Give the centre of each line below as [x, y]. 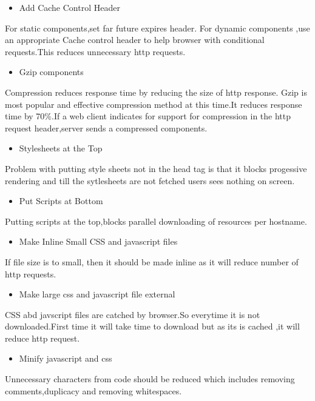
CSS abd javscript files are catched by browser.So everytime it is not [133, 314]
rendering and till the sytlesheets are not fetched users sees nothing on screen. [150, 180]
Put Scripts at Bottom [61, 201]
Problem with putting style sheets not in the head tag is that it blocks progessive [156, 168]
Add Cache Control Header [69, 7]
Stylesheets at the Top [61, 148]
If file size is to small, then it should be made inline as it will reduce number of [152, 261]
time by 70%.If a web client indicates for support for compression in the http [148, 116]
